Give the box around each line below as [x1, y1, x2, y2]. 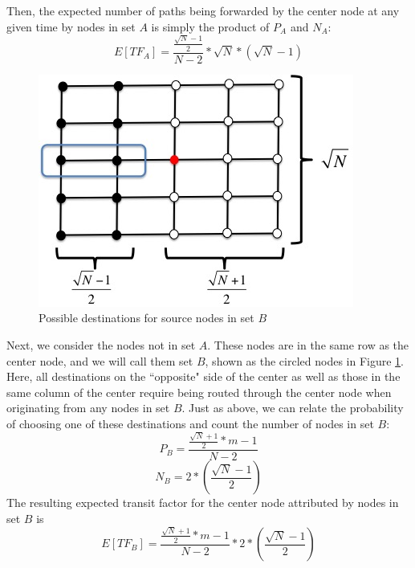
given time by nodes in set [6, 18, 136, 35]
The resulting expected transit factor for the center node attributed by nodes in [6, 494, 399, 511]
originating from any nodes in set [6, 399, 170, 416]
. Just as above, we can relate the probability [181, 399, 404, 416]
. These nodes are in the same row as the [207, 336, 409, 353]
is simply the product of [151, 18, 270, 35]
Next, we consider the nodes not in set [6, 336, 196, 353]
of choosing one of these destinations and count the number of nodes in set [6, 415, 374, 431]
